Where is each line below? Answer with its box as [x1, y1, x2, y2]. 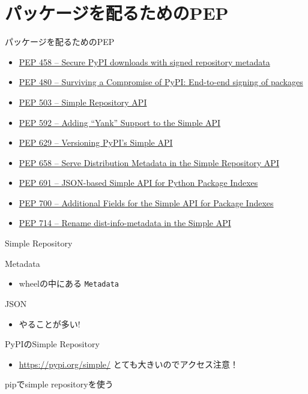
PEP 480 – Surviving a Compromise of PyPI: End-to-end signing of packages [19, 76, 303, 88]
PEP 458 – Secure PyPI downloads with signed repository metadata [19, 55, 270, 68]
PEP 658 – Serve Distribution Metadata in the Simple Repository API [19, 156, 279, 169]
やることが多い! [19, 317, 80, 330]
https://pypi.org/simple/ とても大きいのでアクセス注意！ [19, 357, 238, 370]
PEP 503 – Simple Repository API [19, 95, 147, 108]
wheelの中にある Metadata [19, 277, 119, 290]
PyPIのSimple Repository [5, 338, 100, 350]
